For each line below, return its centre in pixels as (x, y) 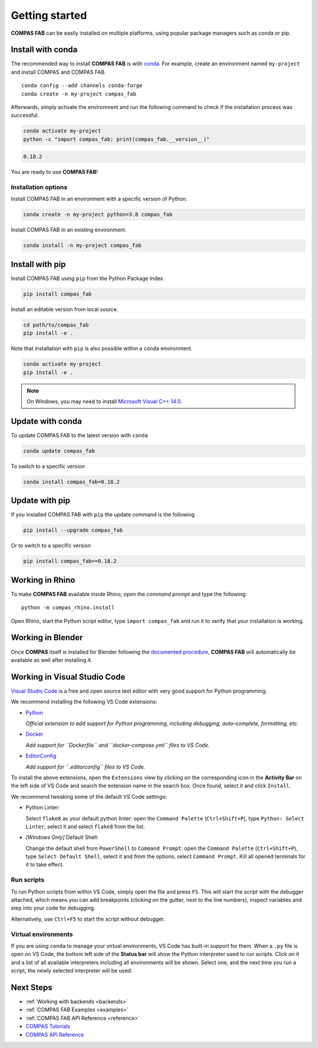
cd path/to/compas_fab (56, 325)
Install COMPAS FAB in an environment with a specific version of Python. (99, 199)
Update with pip (41, 501)
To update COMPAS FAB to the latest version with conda (79, 435)
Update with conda (47, 421)
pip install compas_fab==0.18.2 (70, 561)
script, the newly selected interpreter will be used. (72, 971)
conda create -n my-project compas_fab (79, 94)
